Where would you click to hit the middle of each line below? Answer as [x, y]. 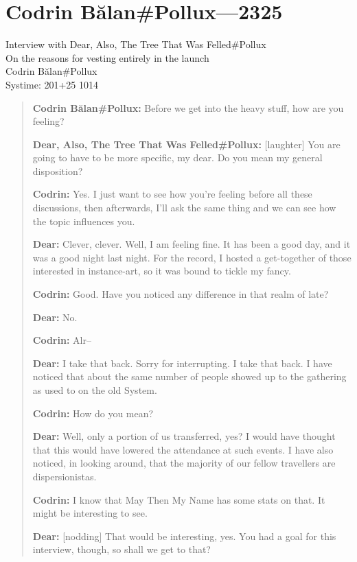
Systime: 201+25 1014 [52, 84]
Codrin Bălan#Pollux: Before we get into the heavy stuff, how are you [188, 107]
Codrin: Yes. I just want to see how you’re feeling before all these [172, 194]
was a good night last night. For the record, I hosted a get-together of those [192, 257]
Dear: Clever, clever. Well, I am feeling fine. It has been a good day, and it [192, 244]
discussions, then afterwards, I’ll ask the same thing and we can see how [184, 208]
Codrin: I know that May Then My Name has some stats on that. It [179, 499]
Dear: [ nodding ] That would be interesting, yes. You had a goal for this [184, 536]
